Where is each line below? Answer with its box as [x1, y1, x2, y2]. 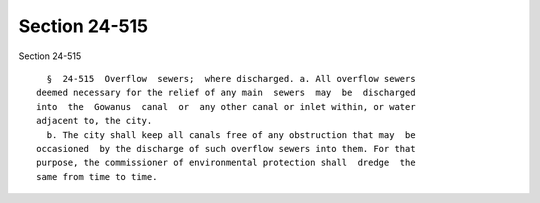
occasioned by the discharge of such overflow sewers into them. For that [36, 143, 416, 154]
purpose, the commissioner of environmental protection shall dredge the [36, 157, 416, 169]
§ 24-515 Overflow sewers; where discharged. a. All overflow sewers [46, 73, 416, 84]
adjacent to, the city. [36, 115, 153, 127]
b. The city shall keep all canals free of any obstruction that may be [46, 129, 416, 140]
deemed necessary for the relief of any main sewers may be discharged [36, 87, 416, 99]
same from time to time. [36, 171, 158, 182]
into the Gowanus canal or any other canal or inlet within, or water [36, 101, 416, 112]
